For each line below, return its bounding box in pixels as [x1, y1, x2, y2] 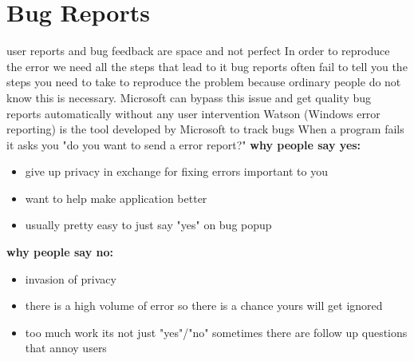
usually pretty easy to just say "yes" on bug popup [25, 216, 272, 233]
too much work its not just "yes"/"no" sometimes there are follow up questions [25, 323, 408, 340]
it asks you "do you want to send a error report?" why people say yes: [6, 136, 361, 153]
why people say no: [6, 244, 114, 260]
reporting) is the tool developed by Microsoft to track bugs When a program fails [6, 121, 404, 137]
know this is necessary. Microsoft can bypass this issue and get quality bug [6, 89, 372, 105]
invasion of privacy [25, 270, 116, 287]
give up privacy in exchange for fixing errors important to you [25, 163, 328, 180]
